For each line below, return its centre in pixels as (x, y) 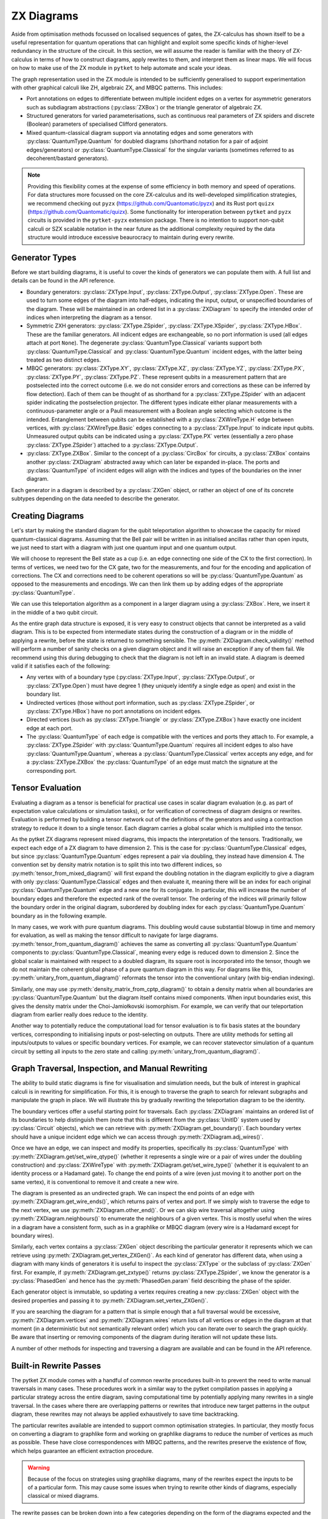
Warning (39, 1468)
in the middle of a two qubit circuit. (55, 612)
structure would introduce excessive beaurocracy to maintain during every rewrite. (131, 238)
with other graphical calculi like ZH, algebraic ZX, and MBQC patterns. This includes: (117, 87)
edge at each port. (50, 728)
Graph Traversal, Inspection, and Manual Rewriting (109, 1068)
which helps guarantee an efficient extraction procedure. (82, 1451)
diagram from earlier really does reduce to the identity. (80, 1014)
